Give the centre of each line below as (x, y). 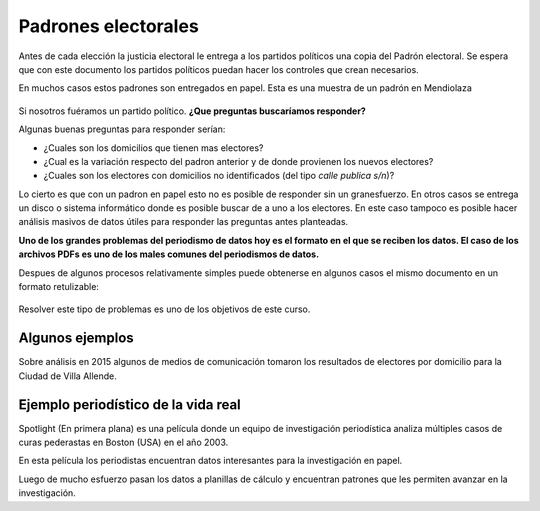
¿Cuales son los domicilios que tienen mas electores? (153, 147)
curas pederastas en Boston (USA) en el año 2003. (123, 442)
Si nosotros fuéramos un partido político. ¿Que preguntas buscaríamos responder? (192, 111)
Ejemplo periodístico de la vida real (130, 404)
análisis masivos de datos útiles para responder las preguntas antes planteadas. (183, 222)
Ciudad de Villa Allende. (67, 376)
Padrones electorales (108, 26)
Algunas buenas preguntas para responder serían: (122, 129)
